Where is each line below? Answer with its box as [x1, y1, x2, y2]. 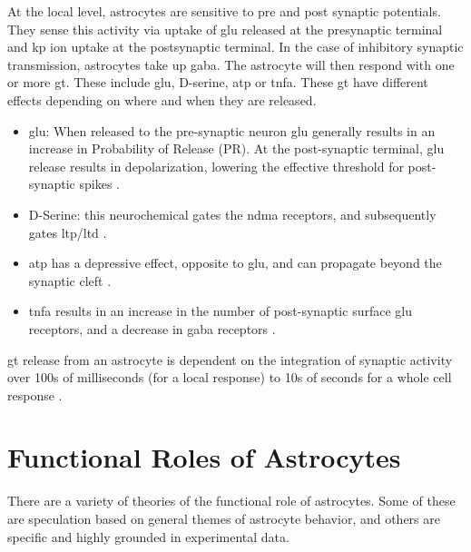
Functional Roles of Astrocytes [7, 439, 401, 476]
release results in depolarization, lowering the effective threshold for [28, 156, 404, 175]
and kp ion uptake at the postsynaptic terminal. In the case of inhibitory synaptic [7, 37, 464, 56]
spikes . [79, 174, 120, 193]
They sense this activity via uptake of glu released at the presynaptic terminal [7, 19, 443, 38]
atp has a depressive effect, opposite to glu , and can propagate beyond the [28, 253, 442, 272]
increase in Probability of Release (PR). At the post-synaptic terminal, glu [28, 139, 445, 158]
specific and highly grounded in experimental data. [7, 527, 289, 546]
